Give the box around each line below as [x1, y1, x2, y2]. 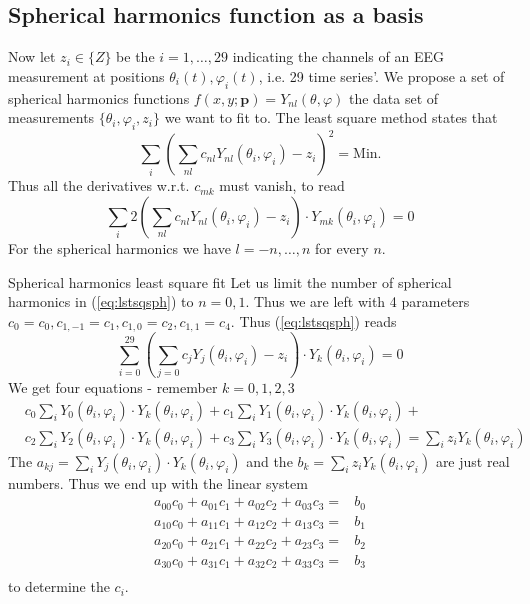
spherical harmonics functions [8, 87, 190, 108]
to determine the [8, 576, 110, 597]
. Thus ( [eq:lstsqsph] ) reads [230, 310, 397, 331]
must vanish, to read [219, 175, 345, 196]
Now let [8, 46, 56, 67]
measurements [8, 107, 95, 128]
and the [246, 450, 293, 471]
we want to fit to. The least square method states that [164, 107, 498, 128]
